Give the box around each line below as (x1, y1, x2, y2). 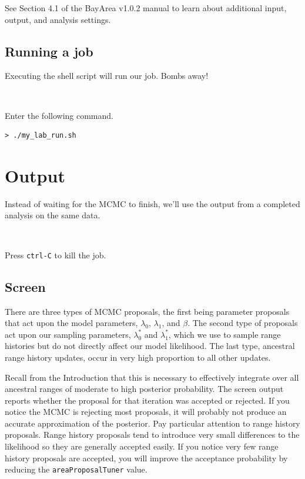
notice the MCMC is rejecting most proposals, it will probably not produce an (5, 405, 287, 418)
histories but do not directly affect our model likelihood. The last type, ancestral (5, 340, 295, 352)
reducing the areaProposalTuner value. (5, 463, 148, 475)
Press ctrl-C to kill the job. (5, 248, 106, 261)
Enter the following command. (5, 109, 113, 121)
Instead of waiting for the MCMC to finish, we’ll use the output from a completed (5, 197, 300, 209)
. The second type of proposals (187, 317, 298, 329)
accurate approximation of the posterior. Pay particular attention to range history (5, 417, 300, 429)
